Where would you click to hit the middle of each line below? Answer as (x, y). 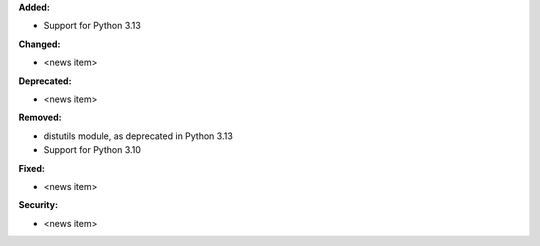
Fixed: (31, 168)
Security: (38, 205)
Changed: (39, 44)
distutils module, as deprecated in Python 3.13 (138, 136)
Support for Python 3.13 (92, 26)
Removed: (40, 117)
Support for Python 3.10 (92, 150)
